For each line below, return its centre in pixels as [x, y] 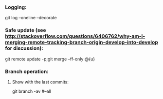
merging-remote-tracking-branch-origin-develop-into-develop [81, 42]
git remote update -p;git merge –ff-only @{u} [50, 59]
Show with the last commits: [40, 82]
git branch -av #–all [31, 91]
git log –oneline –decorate [31, 18]
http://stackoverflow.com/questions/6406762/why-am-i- [75, 36]
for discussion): [24, 48]
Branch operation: [27, 71]
